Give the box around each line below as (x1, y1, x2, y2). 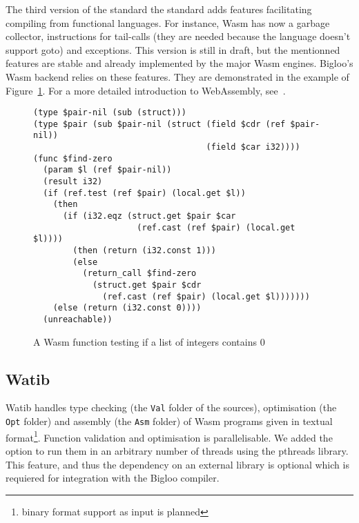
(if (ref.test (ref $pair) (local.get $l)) (43, 188, 246, 198)
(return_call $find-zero (82, 268, 197, 279)
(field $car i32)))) (206, 142, 300, 152)
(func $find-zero (33, 153, 113, 164)
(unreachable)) (43, 314, 113, 324)
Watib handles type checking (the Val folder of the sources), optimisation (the (6, 400, 337, 415)
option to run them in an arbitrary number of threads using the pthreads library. (6, 443, 349, 457)
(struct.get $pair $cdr (92, 280, 202, 290)
